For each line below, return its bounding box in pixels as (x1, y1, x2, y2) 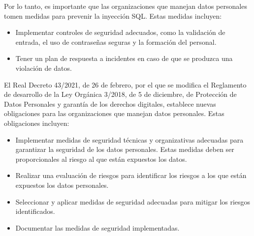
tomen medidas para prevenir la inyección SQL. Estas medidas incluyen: (4, 10, 222, 21)
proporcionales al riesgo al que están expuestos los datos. (15, 153, 187, 164)
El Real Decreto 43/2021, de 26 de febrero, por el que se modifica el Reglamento (4, 79, 247, 89)
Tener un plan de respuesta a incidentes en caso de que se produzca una (15, 53, 233, 63)
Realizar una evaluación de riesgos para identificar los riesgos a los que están (15, 170, 247, 180)
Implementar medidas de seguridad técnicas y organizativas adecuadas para (15, 134, 244, 145)
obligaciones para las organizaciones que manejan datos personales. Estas (4, 108, 224, 118)
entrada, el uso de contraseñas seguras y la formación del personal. (15, 36, 217, 47)
